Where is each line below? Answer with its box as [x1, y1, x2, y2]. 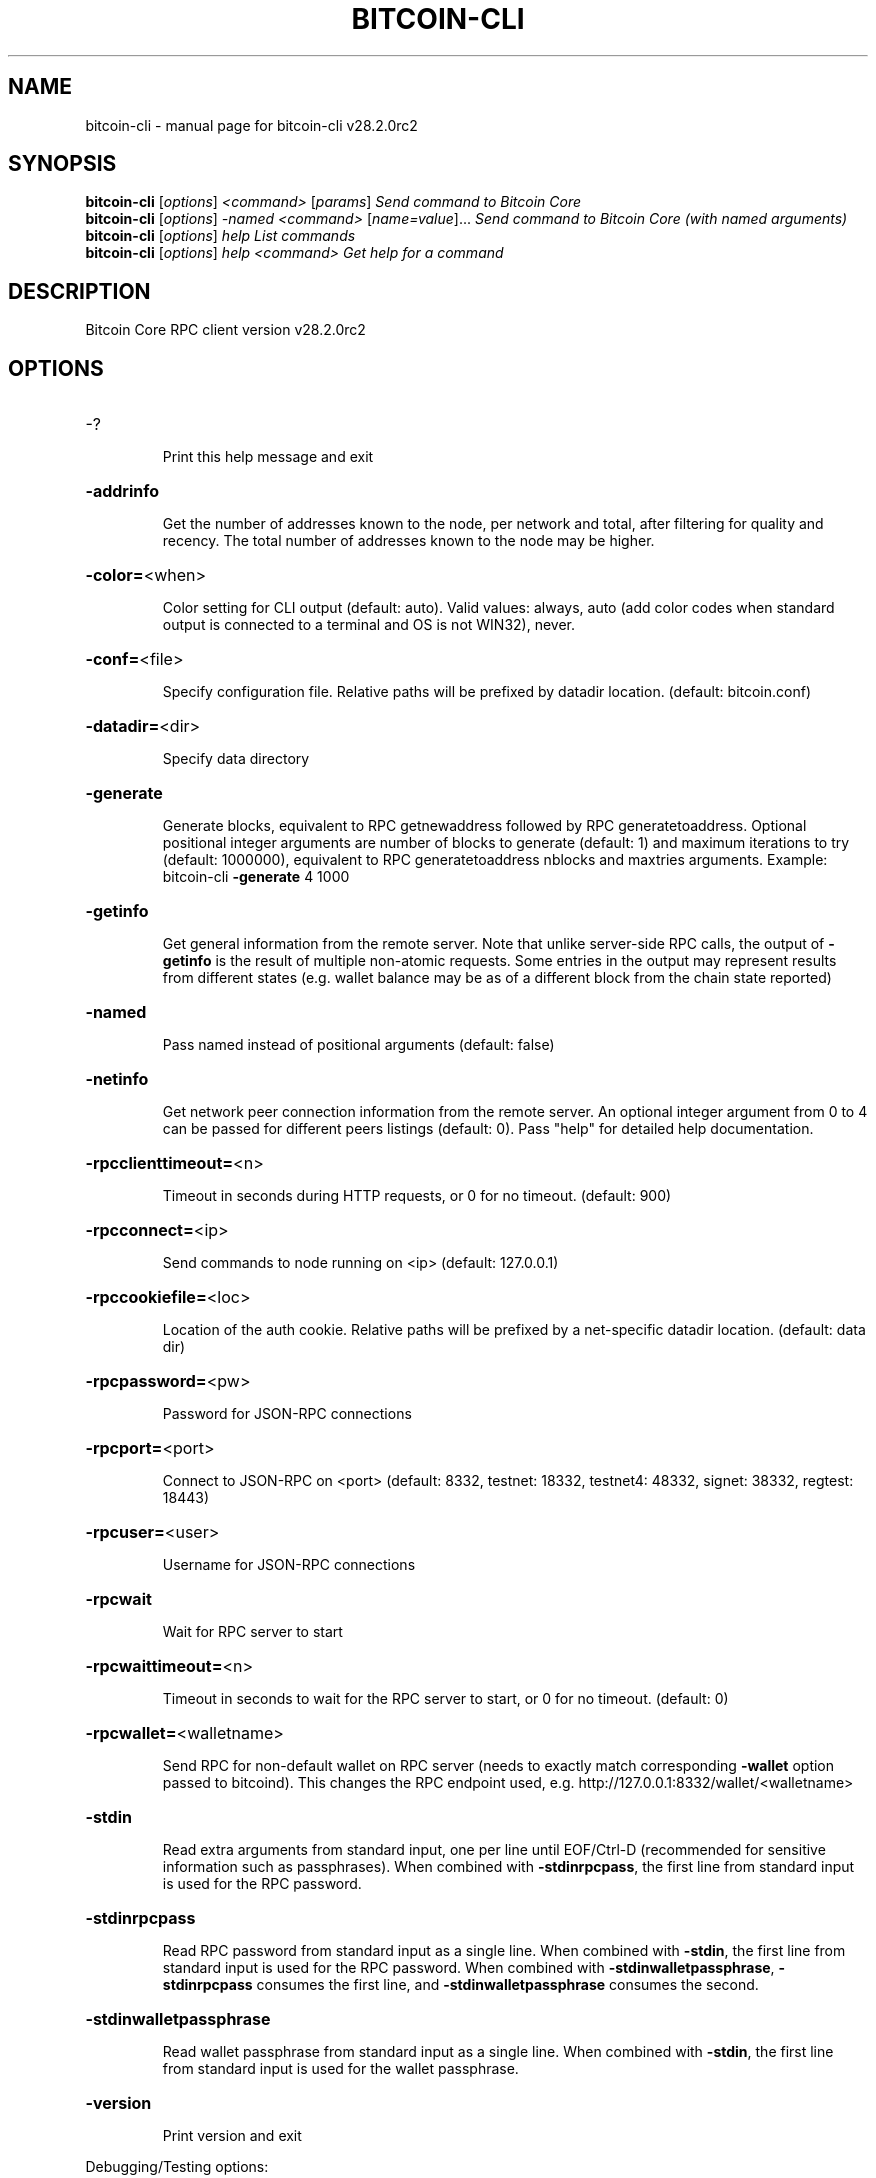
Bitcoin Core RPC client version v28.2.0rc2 [85, 321, 366, 339]
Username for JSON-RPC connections [162, 1556, 416, 1574]
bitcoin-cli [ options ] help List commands [85, 227, 356, 245]
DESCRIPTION [8, 278, 151, 304]
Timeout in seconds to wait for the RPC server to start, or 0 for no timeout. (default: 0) [162, 1690, 729, 1708]
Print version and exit [162, 2127, 302, 2145]
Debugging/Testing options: [85, 2158, 269, 2176]
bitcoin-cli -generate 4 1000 [162, 868, 350, 886]
